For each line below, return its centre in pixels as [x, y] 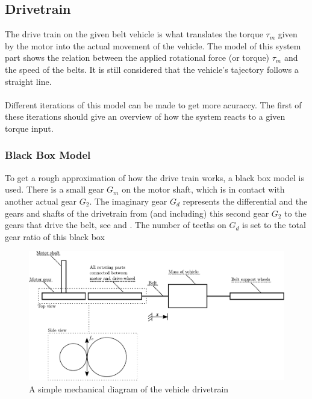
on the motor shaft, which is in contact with [203, 189]
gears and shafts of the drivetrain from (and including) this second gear [137, 213]
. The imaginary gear [128, 201]
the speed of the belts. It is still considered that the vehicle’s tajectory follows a [152, 69]
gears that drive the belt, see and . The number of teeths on [116, 225]
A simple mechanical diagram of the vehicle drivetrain [129, 388]
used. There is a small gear [55, 189]
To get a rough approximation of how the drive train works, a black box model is [154, 177]
